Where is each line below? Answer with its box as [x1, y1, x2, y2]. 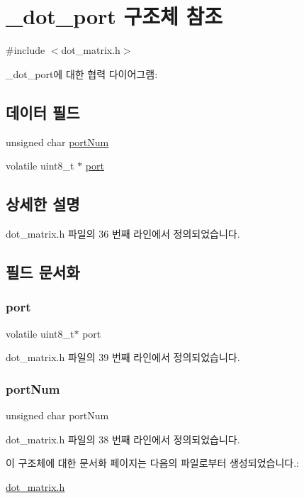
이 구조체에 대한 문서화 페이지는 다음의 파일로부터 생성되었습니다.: [6, 455, 299, 470]
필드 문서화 [6, 260, 80, 282]
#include [6, 43, 45, 57]
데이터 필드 [6, 101, 80, 123]
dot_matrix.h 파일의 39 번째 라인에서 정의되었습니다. [6, 350, 240, 365]
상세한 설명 [6, 193, 80, 215]
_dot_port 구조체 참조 [6, 1, 223, 31]
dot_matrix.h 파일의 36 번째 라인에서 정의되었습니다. [6, 226, 240, 240]
